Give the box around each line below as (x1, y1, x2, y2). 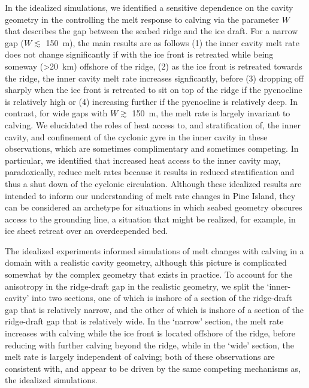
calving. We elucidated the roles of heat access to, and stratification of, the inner (5, 118, 301, 131)
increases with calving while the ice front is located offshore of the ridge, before (5, 327, 296, 339)
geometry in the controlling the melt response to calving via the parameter (5, 13, 280, 25)
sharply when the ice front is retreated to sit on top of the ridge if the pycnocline (5, 83, 302, 96)
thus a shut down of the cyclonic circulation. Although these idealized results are (5, 177, 302, 190)
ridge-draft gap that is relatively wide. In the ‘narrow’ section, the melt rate (5, 315, 284, 327)
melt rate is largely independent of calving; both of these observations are (5, 350, 275, 363)
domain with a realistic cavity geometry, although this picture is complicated (5, 256, 287, 269)
